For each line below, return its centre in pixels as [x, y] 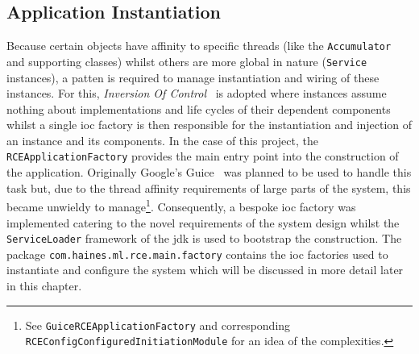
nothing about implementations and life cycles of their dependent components [199, 108]
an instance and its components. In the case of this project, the [162, 140]
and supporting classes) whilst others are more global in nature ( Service [187, 61]
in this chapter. [44, 286]
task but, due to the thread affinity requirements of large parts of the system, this [209, 187]
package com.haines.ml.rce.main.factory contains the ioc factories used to [197, 254]
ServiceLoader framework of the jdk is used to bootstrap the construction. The [204, 238]
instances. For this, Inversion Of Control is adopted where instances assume [197, 93]
